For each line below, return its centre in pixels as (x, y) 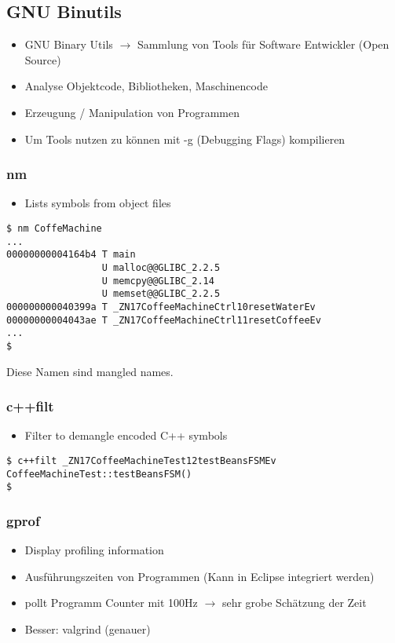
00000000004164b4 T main (71, 255)
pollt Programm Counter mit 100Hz (111, 603)
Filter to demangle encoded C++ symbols (126, 435)
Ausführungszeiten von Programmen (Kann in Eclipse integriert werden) (199, 576)
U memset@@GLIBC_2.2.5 (161, 294)
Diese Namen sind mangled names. (90, 371)
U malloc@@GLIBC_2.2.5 (161, 267)
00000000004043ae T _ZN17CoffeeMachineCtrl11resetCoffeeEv (164, 320)
